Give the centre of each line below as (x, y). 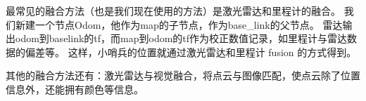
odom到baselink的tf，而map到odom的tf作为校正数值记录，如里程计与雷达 (181, 38)
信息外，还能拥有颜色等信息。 (75, 89)
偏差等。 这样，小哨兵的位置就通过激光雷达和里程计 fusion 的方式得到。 (191, 52)
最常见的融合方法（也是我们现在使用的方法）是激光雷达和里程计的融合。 (173, 11)
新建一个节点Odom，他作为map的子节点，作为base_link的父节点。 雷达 (179, 24)
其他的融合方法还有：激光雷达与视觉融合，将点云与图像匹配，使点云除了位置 (183, 75)
